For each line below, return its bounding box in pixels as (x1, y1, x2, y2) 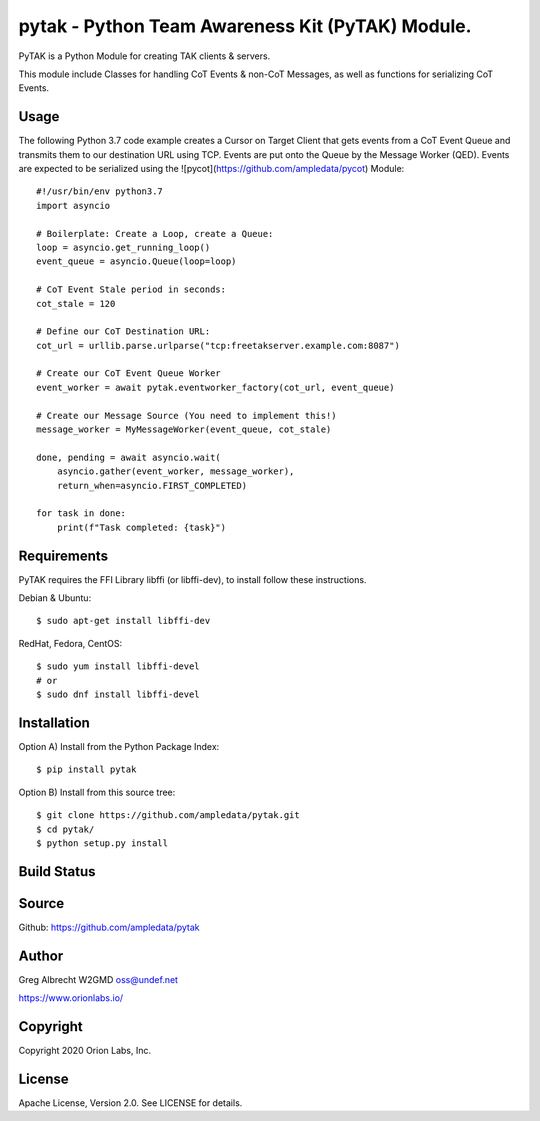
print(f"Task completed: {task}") (56, 521, 227, 533)
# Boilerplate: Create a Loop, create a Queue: (36, 228, 274, 239)
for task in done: (36, 508, 127, 519)
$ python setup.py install (36, 837, 169, 849)
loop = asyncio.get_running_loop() (36, 241, 211, 253)
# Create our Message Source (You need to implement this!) (36, 410, 337, 421)
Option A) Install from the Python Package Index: (18, 740, 220, 752)
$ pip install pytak (36, 764, 137, 775)
